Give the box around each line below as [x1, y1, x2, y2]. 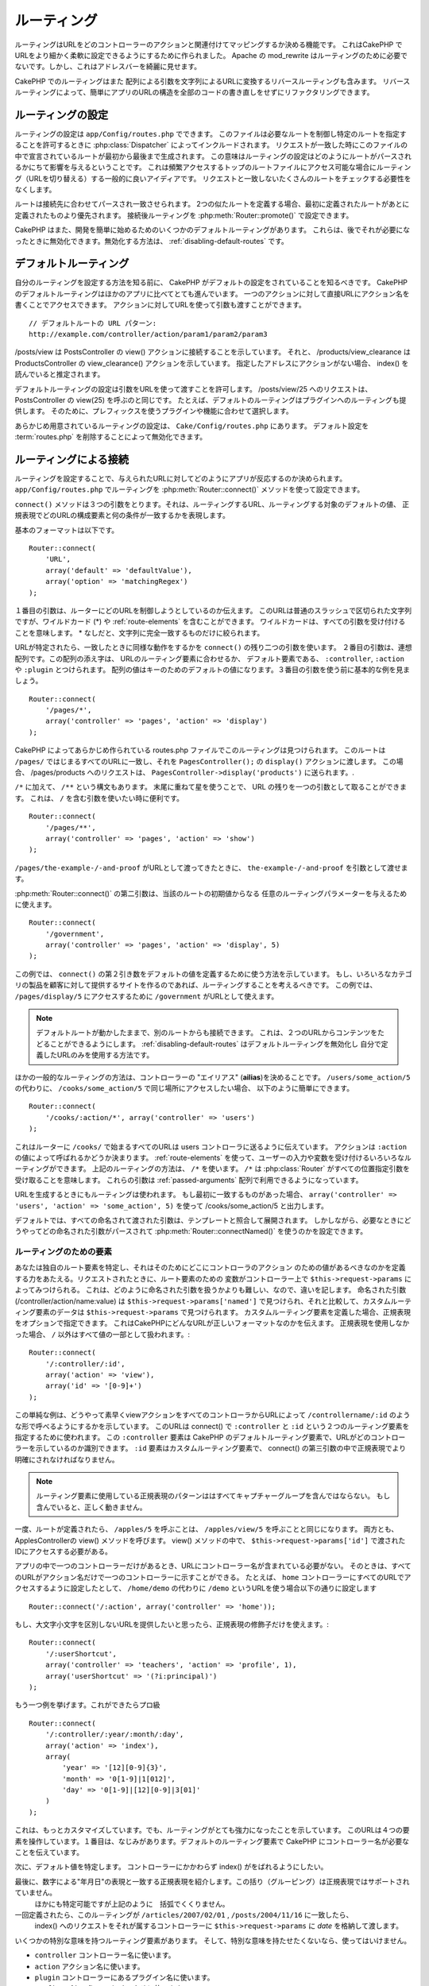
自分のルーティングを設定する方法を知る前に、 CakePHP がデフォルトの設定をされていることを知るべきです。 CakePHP [14, 278, 408, 288]
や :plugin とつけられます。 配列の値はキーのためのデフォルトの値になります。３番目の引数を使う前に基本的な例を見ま [14, 664, 411, 674]
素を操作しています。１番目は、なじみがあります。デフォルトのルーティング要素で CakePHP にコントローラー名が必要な [14, 1836, 409, 1846]
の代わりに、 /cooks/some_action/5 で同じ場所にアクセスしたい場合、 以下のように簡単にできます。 [14, 1084, 354, 1092]
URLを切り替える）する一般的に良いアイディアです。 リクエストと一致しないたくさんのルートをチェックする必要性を [28, 173, 412, 183]
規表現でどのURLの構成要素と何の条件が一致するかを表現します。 [14, 511, 230, 520]
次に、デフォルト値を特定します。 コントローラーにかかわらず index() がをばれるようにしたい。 [14, 1862, 328, 1872]
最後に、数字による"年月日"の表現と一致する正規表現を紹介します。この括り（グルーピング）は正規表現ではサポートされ [14, 1876, 410, 1886]
